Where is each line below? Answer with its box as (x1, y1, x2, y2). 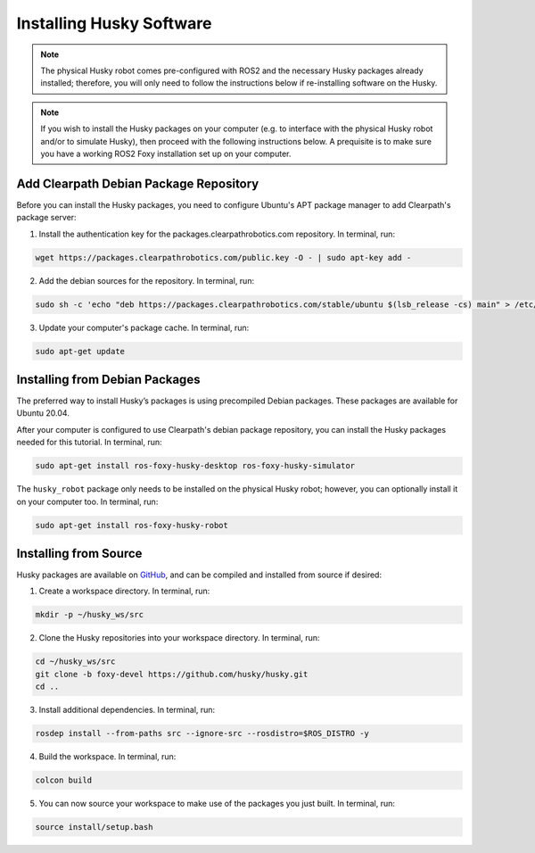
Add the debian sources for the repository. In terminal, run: (38, 275, 254, 286)
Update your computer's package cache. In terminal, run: (38, 322, 250, 333)
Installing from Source (16, 545, 143, 561)
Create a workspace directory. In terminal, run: (38, 585, 210, 597)
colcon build (35, 775, 93, 785)
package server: (16, 212, 77, 223)
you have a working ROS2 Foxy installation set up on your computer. (40, 148, 292, 159)
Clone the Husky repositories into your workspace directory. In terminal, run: (38, 633, 320, 643)
